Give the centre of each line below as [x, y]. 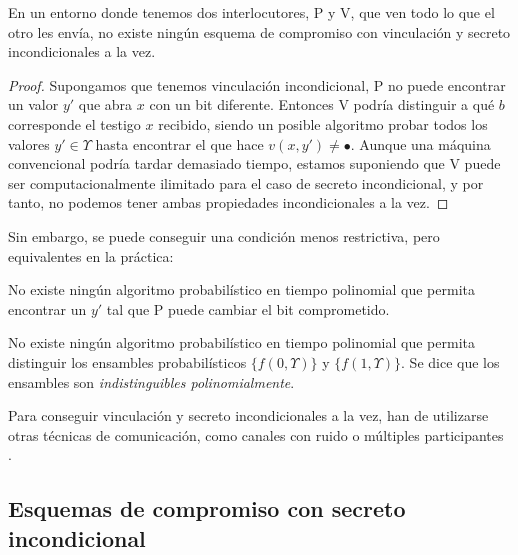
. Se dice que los [450, 361]
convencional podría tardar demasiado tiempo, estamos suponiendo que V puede [254, 163]
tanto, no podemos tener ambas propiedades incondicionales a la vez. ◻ [228, 202]
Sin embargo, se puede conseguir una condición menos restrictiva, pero [224, 235]
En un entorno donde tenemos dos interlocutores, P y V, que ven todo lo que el [251, 12]
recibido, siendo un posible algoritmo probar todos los [323, 123]
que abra [105, 104]
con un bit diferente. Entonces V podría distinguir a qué [322, 104]
